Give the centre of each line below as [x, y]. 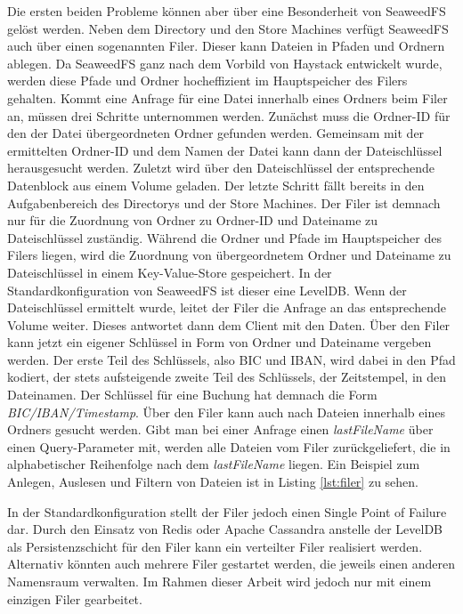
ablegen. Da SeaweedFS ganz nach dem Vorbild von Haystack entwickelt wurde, [225, 63]
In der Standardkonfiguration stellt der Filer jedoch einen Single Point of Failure [227, 511]
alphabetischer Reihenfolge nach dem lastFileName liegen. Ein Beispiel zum [214, 464]
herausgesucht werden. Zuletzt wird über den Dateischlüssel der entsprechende [221, 168]
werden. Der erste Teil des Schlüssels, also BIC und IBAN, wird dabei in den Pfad [231, 359]
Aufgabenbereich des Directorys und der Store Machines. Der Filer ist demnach [224, 202]
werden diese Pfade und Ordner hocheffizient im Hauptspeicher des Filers [207, 81]
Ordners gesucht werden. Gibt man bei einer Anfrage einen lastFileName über [220, 429]
